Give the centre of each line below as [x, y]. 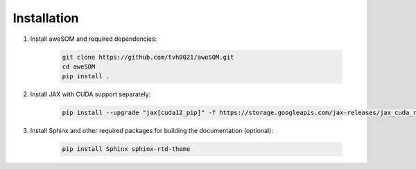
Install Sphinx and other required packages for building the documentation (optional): [152, 131]
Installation [46, 18]
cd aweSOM [79, 66]
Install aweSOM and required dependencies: [94, 39]
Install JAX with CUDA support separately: [90, 94]
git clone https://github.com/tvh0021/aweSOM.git [148, 57]
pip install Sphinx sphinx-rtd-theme [126, 149]
